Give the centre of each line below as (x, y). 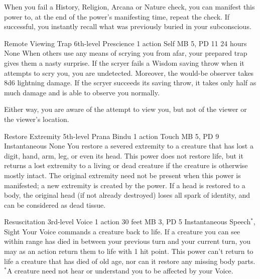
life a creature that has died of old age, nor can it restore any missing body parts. (130, 261)
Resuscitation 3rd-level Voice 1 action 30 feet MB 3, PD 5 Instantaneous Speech (127, 222)
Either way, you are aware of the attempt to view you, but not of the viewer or (125, 109)
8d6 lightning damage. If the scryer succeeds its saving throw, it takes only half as (130, 83)
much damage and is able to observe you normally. (82, 92)
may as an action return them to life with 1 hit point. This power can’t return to (129, 251)
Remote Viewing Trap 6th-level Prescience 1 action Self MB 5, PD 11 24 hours (125, 43)
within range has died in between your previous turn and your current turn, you (127, 241)
